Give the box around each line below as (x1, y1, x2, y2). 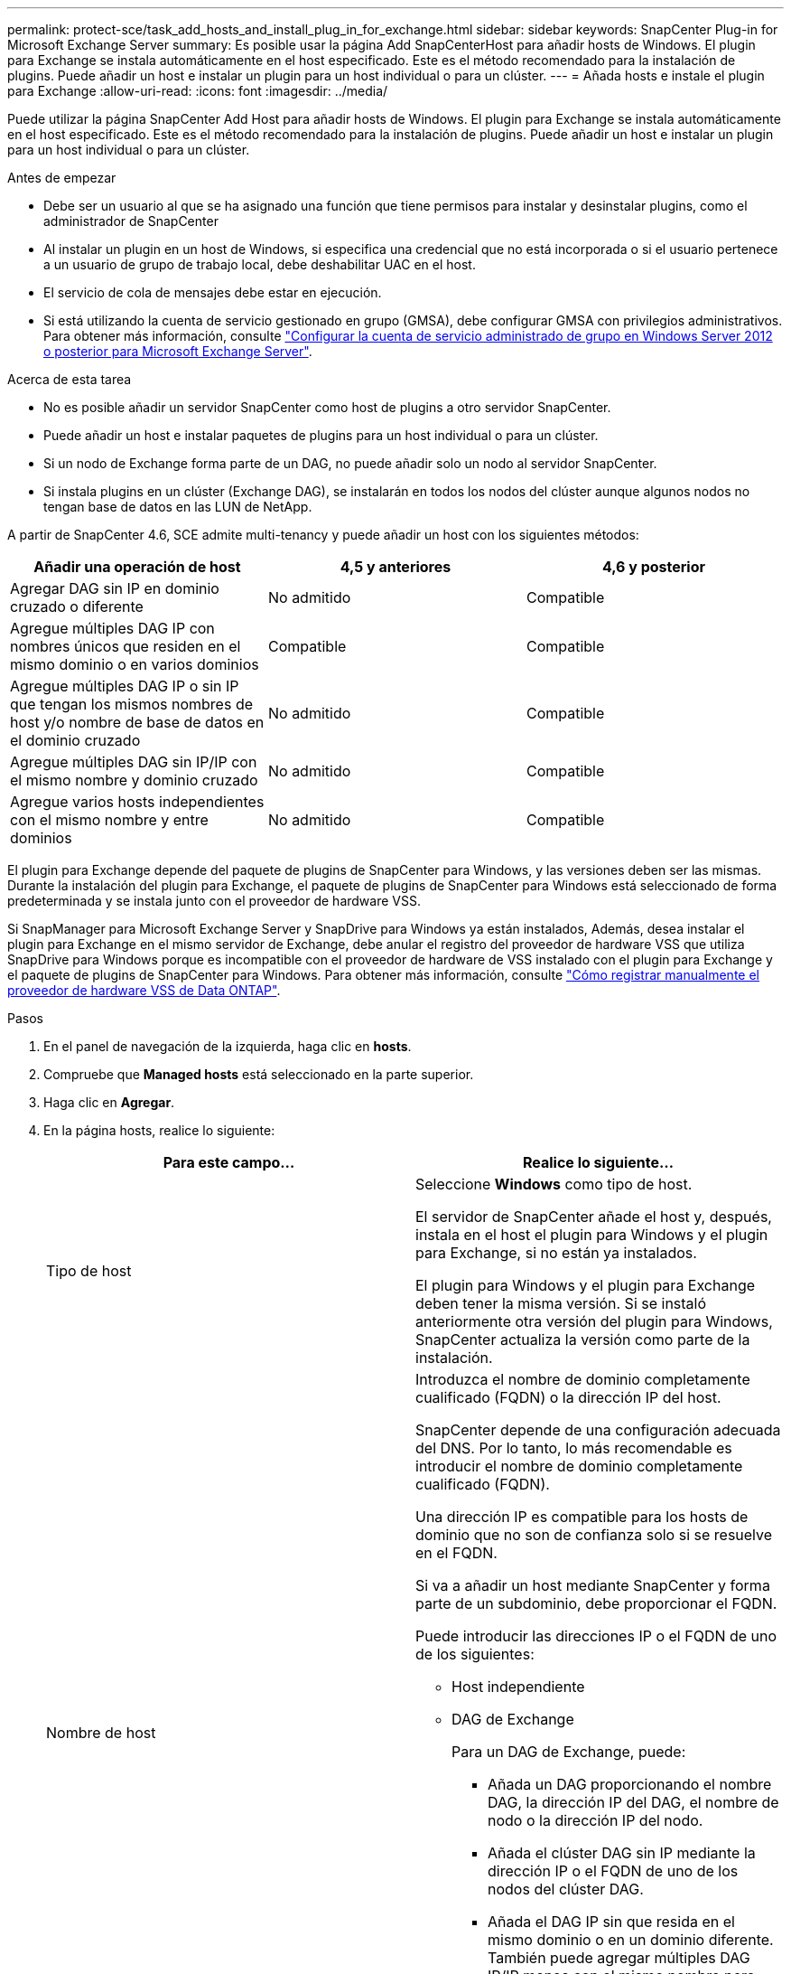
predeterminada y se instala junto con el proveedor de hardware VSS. (7, 893, 421, 908)
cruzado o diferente (10, 597, 144, 616)
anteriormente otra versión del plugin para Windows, (415, 1312, 773, 1330)
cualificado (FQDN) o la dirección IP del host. (415, 1388, 721, 1406)
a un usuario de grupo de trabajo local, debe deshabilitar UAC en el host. (43, 257, 476, 272)
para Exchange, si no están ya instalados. (415, 1244, 697, 1262)
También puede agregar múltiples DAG (488, 1949, 750, 1967)
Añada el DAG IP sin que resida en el (488, 1913, 735, 1931)
